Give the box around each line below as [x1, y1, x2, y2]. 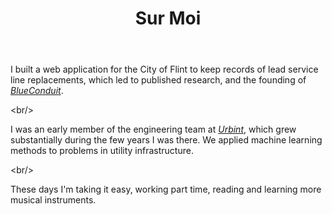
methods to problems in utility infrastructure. [10, 145, 194, 157]
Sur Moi [134, 7, 202, 30]
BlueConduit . [10, 85, 64, 97]
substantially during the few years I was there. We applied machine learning [10, 134, 323, 146]
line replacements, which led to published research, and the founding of [10, 74, 307, 86]
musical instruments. [10, 194, 97, 206]
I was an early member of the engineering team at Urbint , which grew [10, 123, 297, 136]
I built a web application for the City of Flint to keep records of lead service [10, 63, 319, 76]
